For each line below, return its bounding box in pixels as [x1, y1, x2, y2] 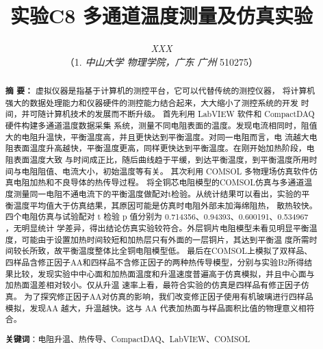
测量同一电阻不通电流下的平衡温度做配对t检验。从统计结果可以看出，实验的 [13, 188, 302, 200]
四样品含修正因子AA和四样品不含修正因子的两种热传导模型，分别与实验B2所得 [5, 256, 305, 268]
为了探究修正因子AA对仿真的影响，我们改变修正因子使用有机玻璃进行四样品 [24, 290, 313, 302]
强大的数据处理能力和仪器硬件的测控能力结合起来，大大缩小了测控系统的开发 [5, 96, 298, 108]
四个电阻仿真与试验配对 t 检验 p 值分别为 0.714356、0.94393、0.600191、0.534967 [5, 211, 309, 222]
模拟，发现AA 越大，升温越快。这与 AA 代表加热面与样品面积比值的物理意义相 [5, 302, 307, 313]
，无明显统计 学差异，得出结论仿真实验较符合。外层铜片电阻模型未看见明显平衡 [5, 222, 309, 233]
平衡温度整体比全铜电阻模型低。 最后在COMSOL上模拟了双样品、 [62, 245, 313, 257]
